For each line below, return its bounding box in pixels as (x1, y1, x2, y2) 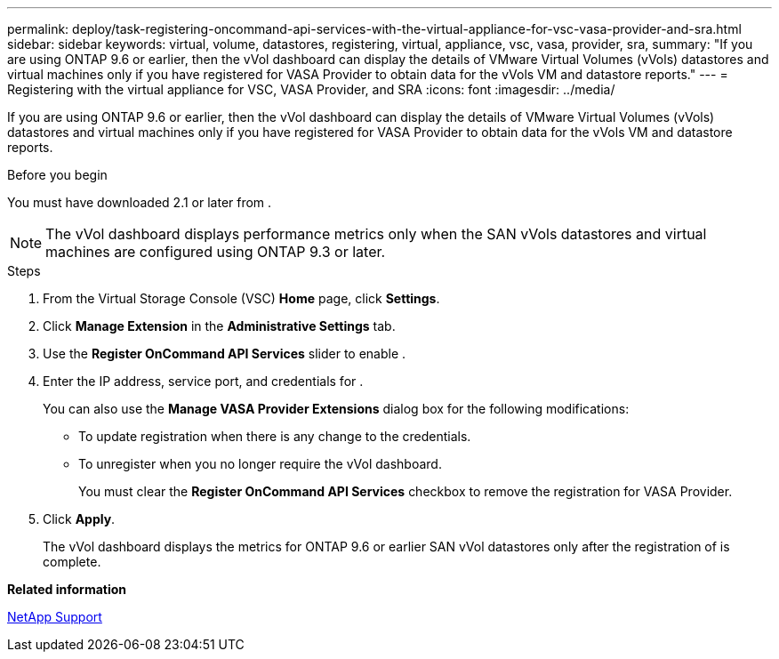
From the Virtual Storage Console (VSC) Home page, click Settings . (43, 291, 440, 306)
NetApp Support (7, 609, 102, 624)
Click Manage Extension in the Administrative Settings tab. (43, 318, 396, 334)
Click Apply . (43, 511, 116, 526)
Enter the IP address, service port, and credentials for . (43, 374, 364, 389)
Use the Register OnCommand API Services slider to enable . (43, 346, 406, 361)
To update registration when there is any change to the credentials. (78, 429, 471, 444)
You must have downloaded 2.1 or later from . (7, 195, 272, 210)
